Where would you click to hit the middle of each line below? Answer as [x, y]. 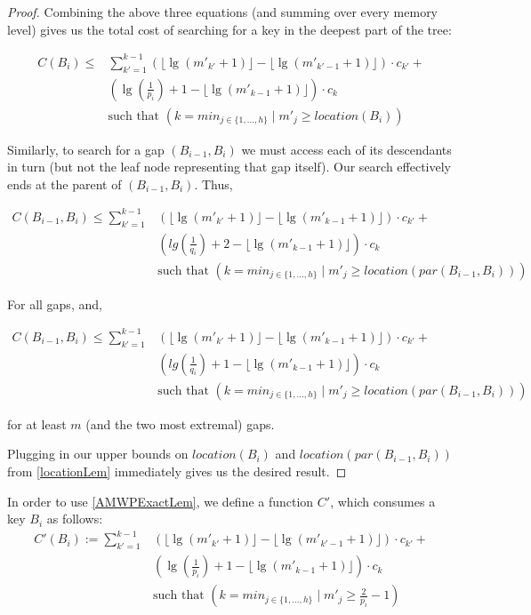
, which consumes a [383, 501]
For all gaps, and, [55, 304]
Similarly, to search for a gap [86, 149]
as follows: [75, 519]
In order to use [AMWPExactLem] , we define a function [161, 501]
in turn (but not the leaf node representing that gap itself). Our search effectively [229, 167]
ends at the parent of [64, 184]
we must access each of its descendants [346, 149]
